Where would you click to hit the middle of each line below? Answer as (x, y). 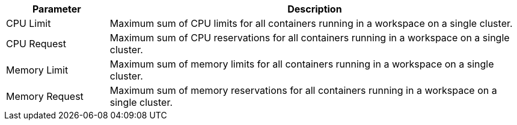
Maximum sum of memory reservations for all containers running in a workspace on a (303, 90)
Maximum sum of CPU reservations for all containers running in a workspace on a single (310, 38)
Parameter (57, 9)
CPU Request (36, 44)
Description (315, 9)
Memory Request (45, 96)
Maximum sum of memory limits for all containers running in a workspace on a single (302, 64)
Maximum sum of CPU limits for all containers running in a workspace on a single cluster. (311, 23)
